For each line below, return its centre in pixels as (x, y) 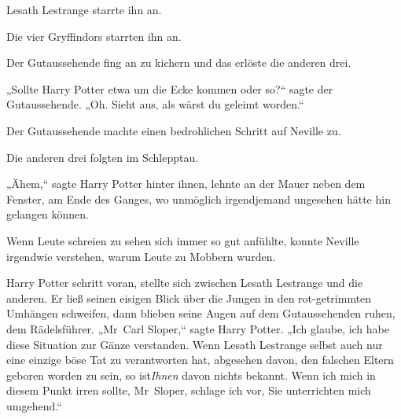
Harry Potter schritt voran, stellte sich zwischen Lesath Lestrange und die (185, 283)
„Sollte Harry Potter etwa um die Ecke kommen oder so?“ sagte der (170, 88)
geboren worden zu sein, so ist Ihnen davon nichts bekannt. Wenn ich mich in (191, 375)
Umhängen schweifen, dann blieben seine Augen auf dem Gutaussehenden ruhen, (201, 313)
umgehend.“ (34, 405)
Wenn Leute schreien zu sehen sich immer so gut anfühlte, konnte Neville (183, 240)
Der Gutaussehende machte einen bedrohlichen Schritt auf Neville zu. (174, 130)
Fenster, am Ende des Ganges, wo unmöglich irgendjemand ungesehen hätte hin (199, 198)
